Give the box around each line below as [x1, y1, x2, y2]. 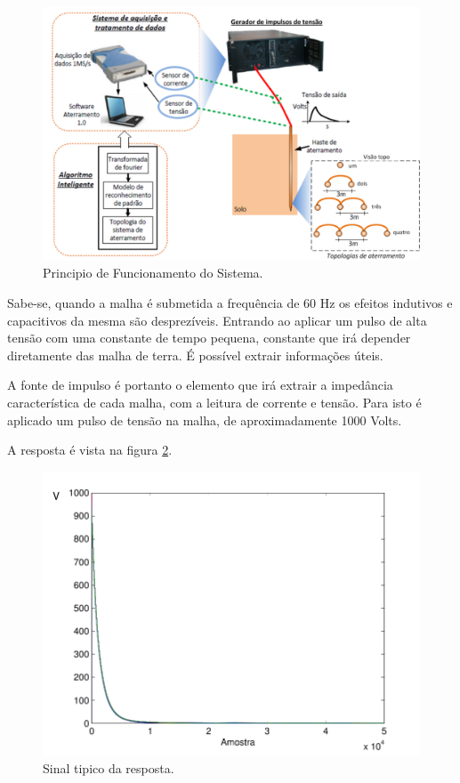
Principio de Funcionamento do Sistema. [43, 263, 263, 282]
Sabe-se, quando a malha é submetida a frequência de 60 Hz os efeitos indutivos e [7, 294, 453, 312]
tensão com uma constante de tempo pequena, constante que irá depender [7, 328, 411, 347]
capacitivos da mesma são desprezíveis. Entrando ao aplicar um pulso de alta [7, 311, 427, 329]
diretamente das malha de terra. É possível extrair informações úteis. [7, 345, 383, 364]
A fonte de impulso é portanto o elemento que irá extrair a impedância [7, 375, 393, 394]
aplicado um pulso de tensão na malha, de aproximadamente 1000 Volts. [7, 410, 402, 429]
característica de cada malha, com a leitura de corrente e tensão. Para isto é [7, 393, 422, 412]
